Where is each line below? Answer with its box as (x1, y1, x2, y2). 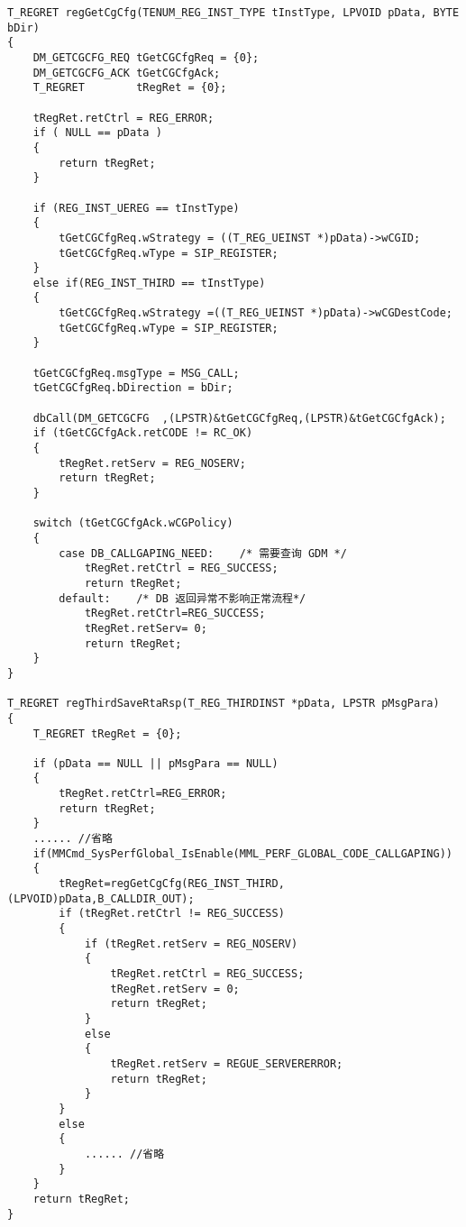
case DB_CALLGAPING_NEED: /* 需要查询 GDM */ (59, 546, 347, 560)
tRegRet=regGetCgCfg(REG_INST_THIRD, (59, 877, 285, 891)
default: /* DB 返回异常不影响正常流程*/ (59, 591, 306, 605)
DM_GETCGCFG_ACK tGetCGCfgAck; (32, 66, 221, 79)
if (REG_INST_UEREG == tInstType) (32, 201, 240, 215)
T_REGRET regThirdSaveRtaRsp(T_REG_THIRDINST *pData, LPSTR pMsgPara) (7, 697, 440, 710)
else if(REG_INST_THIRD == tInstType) (32, 276, 266, 289)
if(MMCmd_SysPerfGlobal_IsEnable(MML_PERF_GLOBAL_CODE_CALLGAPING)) (32, 847, 452, 860)
